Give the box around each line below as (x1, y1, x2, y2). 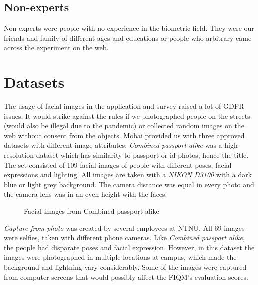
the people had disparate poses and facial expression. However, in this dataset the (4, 242, 255, 252)
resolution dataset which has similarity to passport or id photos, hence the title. (4, 150, 249, 160)
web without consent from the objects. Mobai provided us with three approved (4, 130, 245, 140)
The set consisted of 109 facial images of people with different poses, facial (4, 159, 232, 170)
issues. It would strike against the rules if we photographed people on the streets (4, 110, 250, 121)
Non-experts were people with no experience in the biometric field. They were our (4, 23, 254, 33)
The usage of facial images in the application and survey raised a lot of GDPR (4, 101, 244, 111)
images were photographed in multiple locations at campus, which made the (4, 252, 237, 262)
